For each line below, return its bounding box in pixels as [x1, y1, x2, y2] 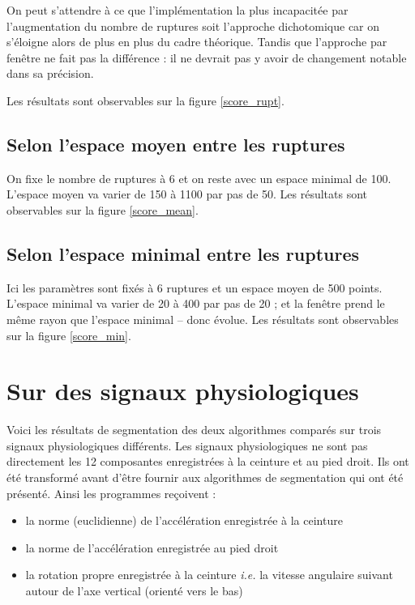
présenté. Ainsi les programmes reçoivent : [6, 484, 216, 501]
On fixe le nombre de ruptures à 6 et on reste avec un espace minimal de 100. [6, 169, 391, 186]
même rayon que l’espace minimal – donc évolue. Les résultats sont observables [6, 310, 399, 327]
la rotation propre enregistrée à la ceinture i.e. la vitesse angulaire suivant [25, 566, 393, 583]
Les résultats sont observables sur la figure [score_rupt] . [6, 92, 285, 109]
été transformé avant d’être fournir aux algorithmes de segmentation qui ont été [6, 469, 404, 486]
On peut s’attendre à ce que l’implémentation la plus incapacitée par [6, 2, 349, 18]
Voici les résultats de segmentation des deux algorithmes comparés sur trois [6, 421, 382, 438]
